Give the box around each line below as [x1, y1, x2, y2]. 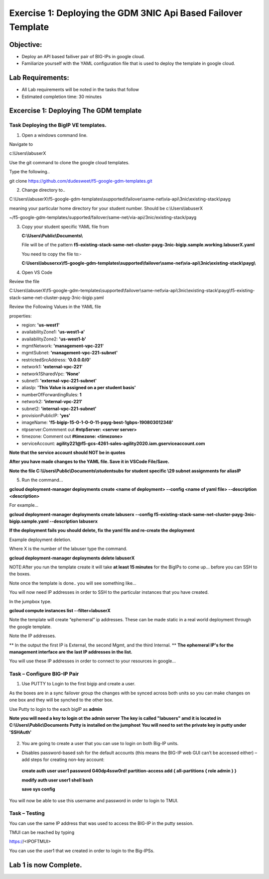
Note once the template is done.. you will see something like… [9, 580, 136, 586]
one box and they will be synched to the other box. [9, 697, 114, 703]
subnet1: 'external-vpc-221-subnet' [21, 378, 97, 384]
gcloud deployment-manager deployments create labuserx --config [9, 511, 153, 517]
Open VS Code [21, 269, 52, 275]
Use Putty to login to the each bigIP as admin [9, 706, 102, 712]
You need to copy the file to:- [21, 251, 82, 257]
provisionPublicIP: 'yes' [21, 412, 71, 418]
